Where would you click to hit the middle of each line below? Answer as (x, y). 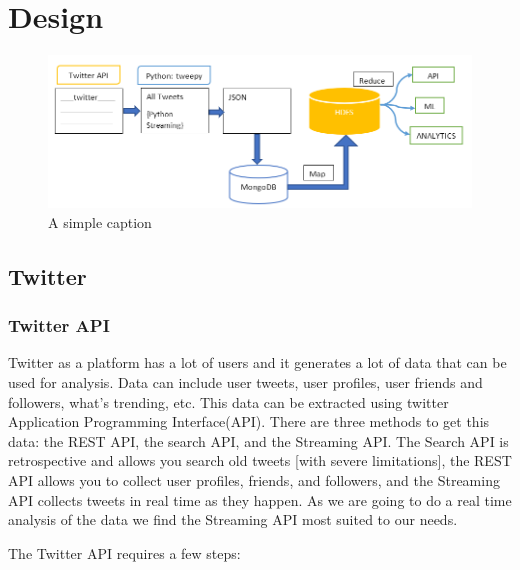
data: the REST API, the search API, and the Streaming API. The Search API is (258, 440)
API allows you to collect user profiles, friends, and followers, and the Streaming (254, 479)
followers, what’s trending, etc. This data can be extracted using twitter (228, 401)
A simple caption (100, 221)
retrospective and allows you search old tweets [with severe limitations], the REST (260, 460)
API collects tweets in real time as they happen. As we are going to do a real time (260, 499)
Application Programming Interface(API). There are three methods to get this (249, 421)
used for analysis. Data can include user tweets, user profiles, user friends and (245, 381)
